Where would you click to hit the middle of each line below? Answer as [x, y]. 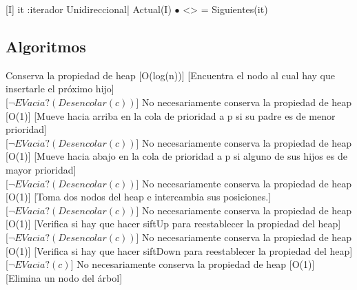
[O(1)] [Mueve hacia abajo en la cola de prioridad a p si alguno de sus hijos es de [176, 156]
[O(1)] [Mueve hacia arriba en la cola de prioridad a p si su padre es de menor [171, 115]
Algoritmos [46, 46]
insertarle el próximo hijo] [60, 89]
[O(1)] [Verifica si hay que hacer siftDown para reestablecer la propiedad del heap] [179, 250]
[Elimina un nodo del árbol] [64, 277]
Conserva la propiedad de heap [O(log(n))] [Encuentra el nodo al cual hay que [170, 75]
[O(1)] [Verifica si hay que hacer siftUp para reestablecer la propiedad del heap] [173, 224]
